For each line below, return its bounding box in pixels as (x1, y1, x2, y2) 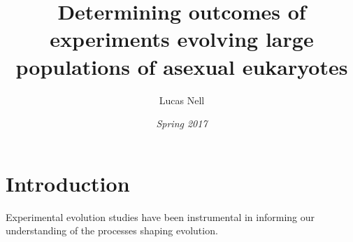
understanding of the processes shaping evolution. (6, 223, 218, 238)
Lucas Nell (159, 92, 205, 107)
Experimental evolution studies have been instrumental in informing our (6, 209, 315, 224)
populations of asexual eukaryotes (15, 52, 348, 80)
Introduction (6, 169, 130, 197)
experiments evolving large (50, 24, 314, 53)
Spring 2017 (156, 116, 208, 131)
